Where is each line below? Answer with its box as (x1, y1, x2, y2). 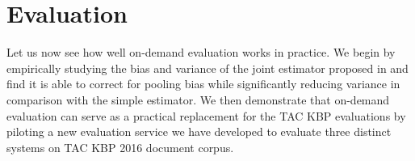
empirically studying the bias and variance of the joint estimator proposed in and (6, 59, 409, 76)
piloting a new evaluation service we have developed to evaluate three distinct (6, 123, 392, 140)
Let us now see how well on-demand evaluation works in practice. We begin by (6, 44, 396, 61)
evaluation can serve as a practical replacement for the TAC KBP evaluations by (6, 107, 406, 124)
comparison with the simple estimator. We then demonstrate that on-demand (6, 91, 390, 108)
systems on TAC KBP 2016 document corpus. (6, 138, 234, 155)
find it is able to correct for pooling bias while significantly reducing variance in (6, 75, 400, 92)
